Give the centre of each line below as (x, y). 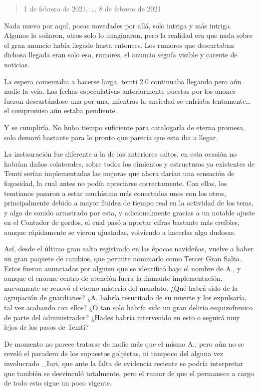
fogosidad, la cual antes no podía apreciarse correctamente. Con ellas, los (116, 183)
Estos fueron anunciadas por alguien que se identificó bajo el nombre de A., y (123, 268)
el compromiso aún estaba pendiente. (61, 110)
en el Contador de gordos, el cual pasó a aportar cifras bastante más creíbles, (122, 222)
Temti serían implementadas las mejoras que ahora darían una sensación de (119, 173)
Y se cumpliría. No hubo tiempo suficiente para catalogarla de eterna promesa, (125, 127)
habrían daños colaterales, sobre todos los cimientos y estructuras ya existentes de (129, 163)
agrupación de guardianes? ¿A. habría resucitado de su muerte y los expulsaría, (125, 297)
